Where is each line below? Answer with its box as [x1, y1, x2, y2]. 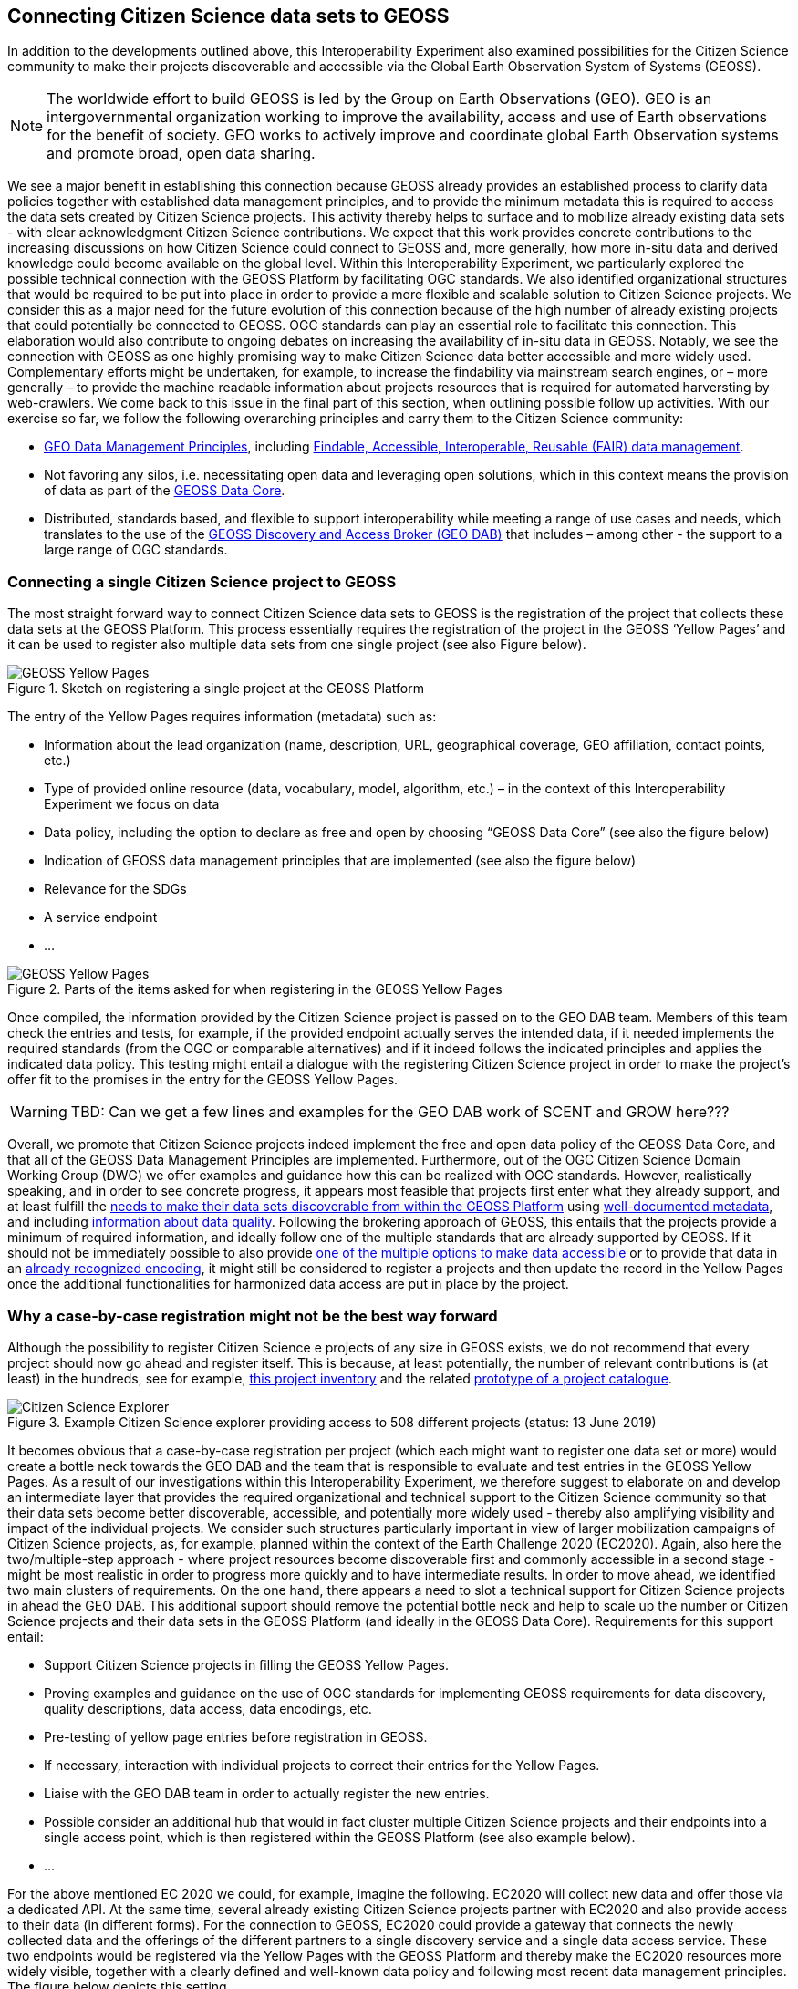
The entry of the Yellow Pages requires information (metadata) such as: [7, 709, 437, 725]
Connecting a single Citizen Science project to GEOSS [7, 572, 397, 591]
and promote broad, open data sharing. [47, 144, 316, 163]
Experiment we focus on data [44, 796, 220, 813]
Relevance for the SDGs [44, 881, 187, 897]
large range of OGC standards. [44, 542, 228, 558]
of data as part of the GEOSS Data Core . [44, 482, 285, 499]
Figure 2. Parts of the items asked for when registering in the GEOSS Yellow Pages [7, 981, 503, 998]
